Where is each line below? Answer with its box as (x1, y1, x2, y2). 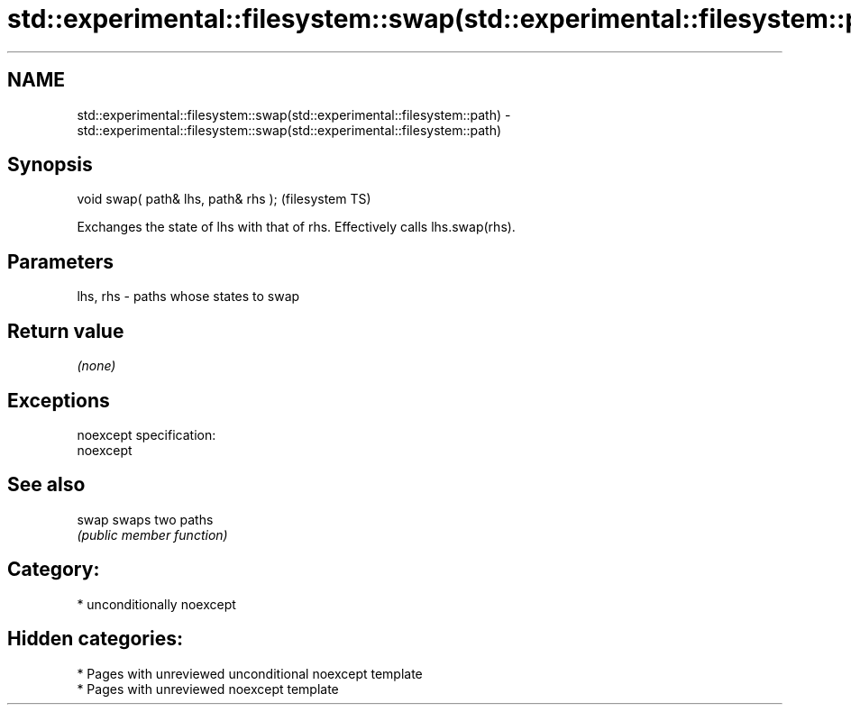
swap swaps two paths (77, 511, 214, 527)
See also (7, 473, 86, 497)
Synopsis (7, 153, 93, 177)
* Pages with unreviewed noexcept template (77, 680, 339, 697)
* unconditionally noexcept (77, 596, 236, 612)
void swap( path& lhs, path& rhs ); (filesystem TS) (77, 191, 371, 207)
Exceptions (7, 388, 110, 412)
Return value (7, 319, 124, 342)
